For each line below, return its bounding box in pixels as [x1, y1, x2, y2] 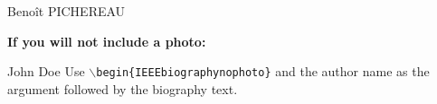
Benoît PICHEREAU [7, 2, 126, 20]
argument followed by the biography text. [7, 79, 238, 98]
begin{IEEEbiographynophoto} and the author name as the [96, 62, 430, 81]
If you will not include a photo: [7, 31, 206, 50]
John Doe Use [7, 62, 85, 81]
